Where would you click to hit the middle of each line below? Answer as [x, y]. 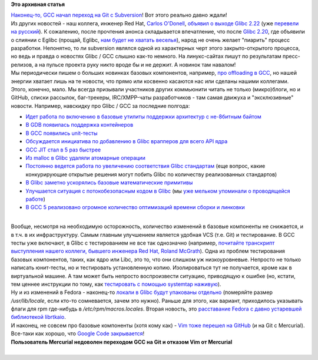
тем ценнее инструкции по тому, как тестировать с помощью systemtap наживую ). [116, 284]
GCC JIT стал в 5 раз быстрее [63, 150]
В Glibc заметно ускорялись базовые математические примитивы [109, 183]
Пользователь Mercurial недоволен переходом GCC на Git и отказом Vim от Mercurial [122, 342]
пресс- [291, 57]
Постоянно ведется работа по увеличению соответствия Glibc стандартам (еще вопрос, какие [145, 166]
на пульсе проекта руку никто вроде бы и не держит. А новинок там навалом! [138, 64]
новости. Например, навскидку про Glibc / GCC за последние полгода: [100, 105]
